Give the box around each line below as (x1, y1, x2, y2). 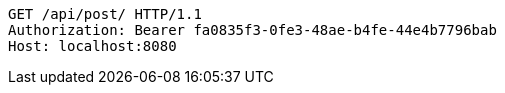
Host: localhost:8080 (8, 38, 177, 54)
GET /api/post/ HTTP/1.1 (8, 6, 202, 22)
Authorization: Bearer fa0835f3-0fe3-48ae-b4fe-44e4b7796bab (8, 22, 497, 38)
